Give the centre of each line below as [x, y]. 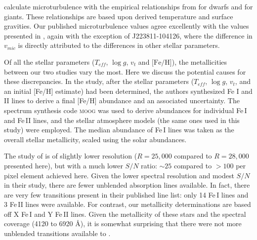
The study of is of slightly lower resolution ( [71, 156]
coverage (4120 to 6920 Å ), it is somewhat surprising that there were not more [123, 223]
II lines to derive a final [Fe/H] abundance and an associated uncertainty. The [122, 100]
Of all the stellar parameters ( [49, 61]
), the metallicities [199, 61]
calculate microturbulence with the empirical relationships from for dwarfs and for [128, 6]
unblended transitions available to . [57, 233]
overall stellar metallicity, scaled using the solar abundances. [95, 139]
